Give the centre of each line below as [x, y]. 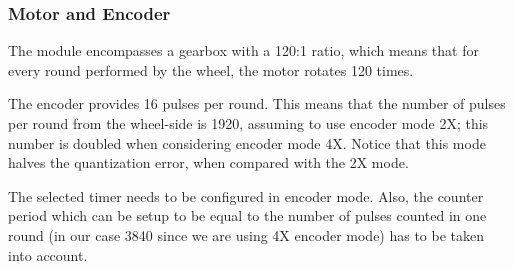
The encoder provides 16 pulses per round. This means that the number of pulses [257, 103]
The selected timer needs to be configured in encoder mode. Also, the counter [246, 195]
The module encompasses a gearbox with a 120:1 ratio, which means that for [243, 50]
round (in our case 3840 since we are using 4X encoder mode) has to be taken [246, 234]
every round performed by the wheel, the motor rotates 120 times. [211, 69]
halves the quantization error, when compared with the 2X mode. [208, 162]
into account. [48, 254]
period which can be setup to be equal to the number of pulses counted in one [247, 215]
